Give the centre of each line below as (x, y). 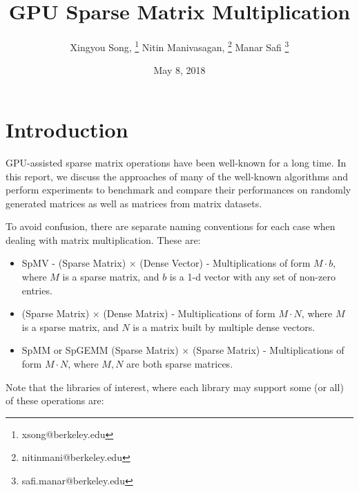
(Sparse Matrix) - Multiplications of (268, 350)
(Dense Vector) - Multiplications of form (225, 263)
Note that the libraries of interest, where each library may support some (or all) (175, 387)
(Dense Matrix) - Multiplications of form (189, 313)
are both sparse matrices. (180, 364)
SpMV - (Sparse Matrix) (74, 263)
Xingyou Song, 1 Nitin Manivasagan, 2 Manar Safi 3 (179, 46)
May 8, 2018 (179, 70)
